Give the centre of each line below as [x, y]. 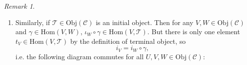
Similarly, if [33, 22]
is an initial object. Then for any [144, 22]
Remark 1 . [19, 6]
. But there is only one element [194, 32]
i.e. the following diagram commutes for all [80, 57]
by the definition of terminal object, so [128, 41]
